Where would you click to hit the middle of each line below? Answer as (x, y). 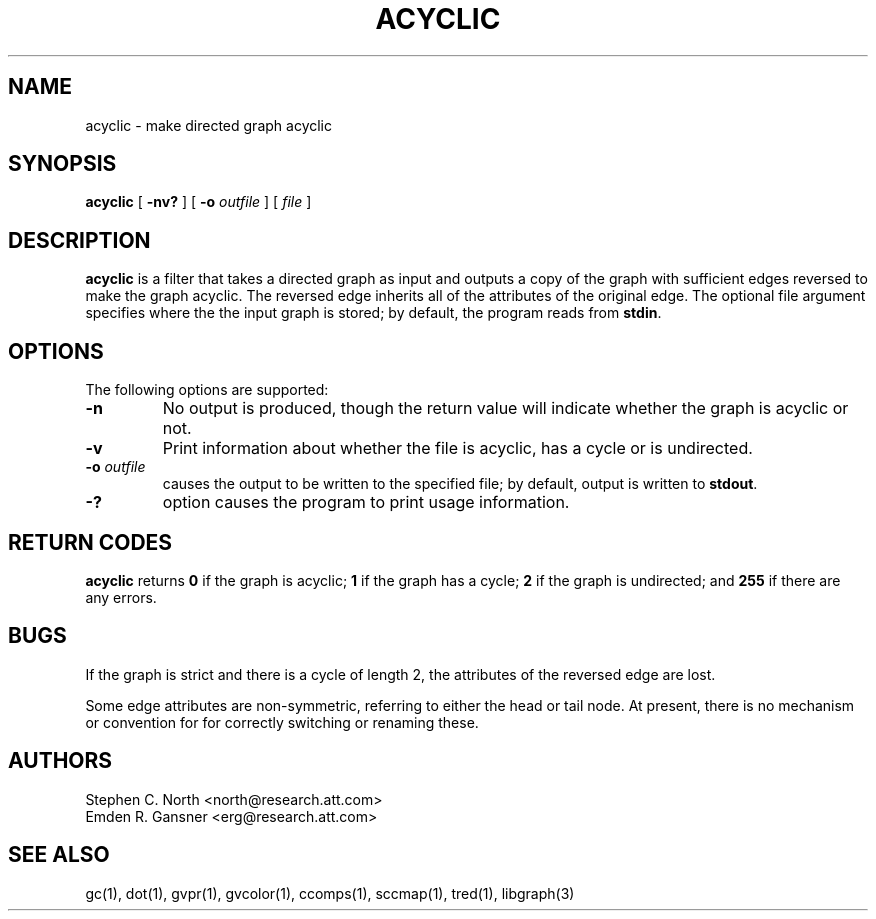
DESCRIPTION (79, 240)
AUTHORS (60, 761)
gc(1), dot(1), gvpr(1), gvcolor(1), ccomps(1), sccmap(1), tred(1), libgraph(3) (330, 893)
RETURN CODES (90, 542)
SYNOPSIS (62, 164)
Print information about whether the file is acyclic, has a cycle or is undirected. (457, 448)
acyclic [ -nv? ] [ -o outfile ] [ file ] (198, 202)
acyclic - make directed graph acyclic (208, 125)
